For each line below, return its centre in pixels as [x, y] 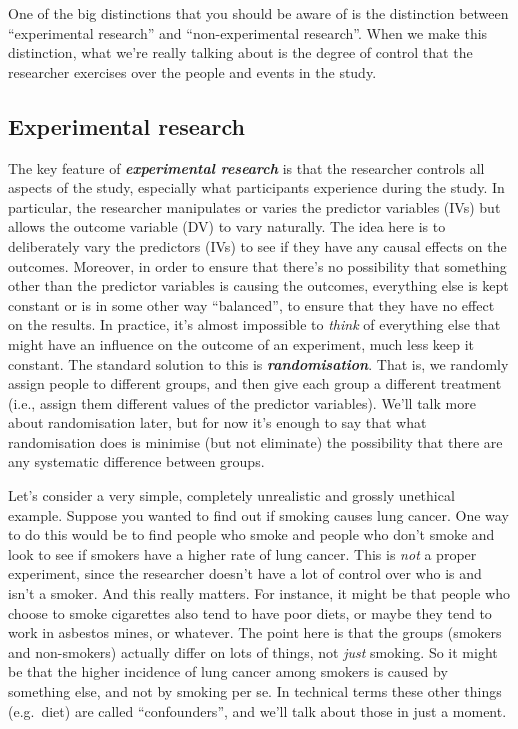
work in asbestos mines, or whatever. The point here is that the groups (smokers [255, 632]
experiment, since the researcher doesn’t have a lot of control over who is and [245, 573]
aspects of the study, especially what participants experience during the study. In [256, 187]
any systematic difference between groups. [136, 461]
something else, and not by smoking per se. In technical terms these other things [255, 691]
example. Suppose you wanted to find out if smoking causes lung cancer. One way [258, 514]
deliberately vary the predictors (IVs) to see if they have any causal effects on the [257, 245]
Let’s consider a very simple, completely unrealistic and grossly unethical [231, 495]
